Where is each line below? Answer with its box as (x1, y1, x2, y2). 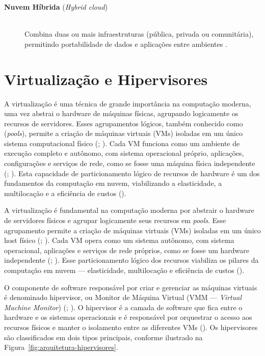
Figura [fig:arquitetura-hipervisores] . (4, 342, 118, 352)
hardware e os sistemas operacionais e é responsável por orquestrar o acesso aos (4, 312, 252, 322)
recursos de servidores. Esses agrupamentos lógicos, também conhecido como (4, 118, 243, 128)
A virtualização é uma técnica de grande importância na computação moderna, (4, 98, 251, 108)
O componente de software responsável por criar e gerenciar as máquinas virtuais (4, 282, 257, 292)
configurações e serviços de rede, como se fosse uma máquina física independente (4, 158, 255, 169)
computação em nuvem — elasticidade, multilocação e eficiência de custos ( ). (4, 265, 245, 275)
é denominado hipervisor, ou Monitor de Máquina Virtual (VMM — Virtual (4, 292, 242, 303)
